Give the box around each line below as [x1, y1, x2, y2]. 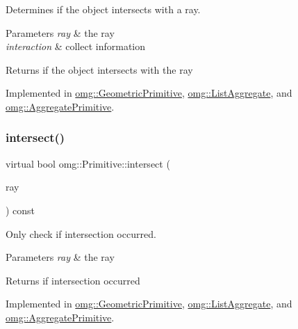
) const [6, 202, 35, 217]
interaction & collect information [6, 39, 146, 54]
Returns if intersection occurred [6, 273, 140, 287]
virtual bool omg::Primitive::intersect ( [6, 156, 170, 170]
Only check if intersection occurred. [6, 226, 156, 241]
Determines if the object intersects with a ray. [6, 2, 201, 16]
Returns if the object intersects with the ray [6, 62, 193, 77]
